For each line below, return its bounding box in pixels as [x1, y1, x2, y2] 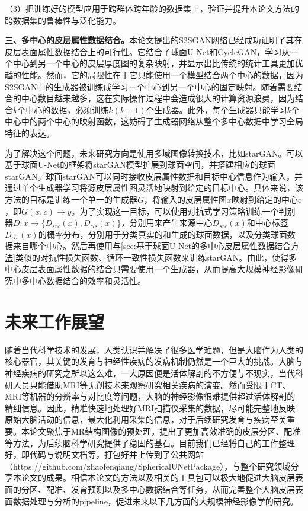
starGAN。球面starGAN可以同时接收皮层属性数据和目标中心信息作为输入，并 [5, 170, 303, 182]
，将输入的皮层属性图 [144, 193, 227, 205]
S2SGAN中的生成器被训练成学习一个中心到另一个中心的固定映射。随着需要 [5, 80, 294, 92]
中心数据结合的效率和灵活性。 [29, 274, 146, 287]
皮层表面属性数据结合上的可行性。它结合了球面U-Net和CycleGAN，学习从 [5, 45, 290, 58]
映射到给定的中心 [232, 193, 299, 205]
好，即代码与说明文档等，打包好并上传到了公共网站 [5, 448, 204, 461]
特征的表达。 [5, 126, 54, 139]
